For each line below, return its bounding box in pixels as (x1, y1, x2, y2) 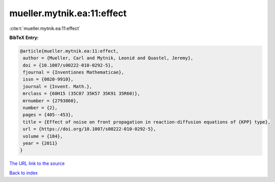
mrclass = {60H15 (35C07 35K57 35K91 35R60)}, (23, 91, 140, 96)
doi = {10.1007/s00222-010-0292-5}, (23, 62, 114, 68)
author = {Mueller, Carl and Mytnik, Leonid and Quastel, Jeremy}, (23, 55, 194, 61)
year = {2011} (23, 140, 58, 146)
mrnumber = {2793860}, (23, 98, 79, 103)
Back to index (9, 170, 38, 176)
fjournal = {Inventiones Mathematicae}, (23, 69, 124, 76)
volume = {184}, (23, 133, 63, 139)
